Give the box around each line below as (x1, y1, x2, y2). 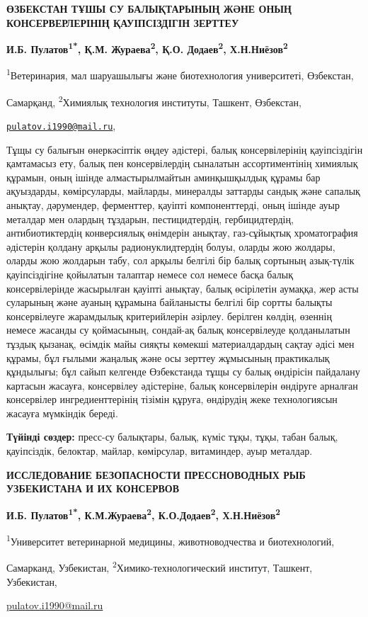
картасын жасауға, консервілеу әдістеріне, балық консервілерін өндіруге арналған (6, 378, 358, 392)
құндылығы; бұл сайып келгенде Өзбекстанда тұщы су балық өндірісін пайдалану (6, 364, 360, 379)
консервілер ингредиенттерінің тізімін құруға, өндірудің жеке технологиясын (6, 392, 338, 407)
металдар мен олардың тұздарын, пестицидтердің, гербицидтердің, (6, 211, 294, 226)
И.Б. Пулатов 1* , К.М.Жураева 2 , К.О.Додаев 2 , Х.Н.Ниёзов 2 (6, 505, 280, 522)
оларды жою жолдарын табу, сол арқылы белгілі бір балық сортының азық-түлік (6, 253, 355, 268)
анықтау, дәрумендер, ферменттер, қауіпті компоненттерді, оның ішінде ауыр (6, 197, 340, 212)
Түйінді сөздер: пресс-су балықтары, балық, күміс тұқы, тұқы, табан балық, (6, 429, 338, 444)
